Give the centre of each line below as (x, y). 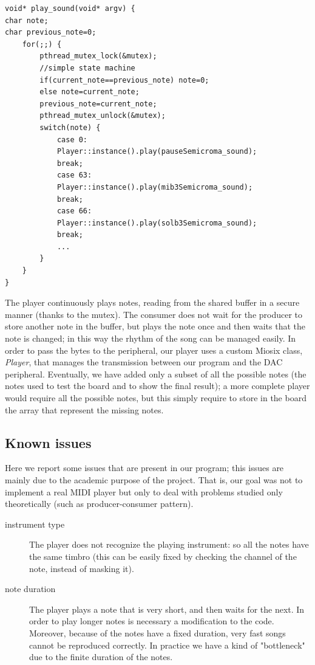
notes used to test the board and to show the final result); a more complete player (157, 386)
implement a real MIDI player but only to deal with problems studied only (144, 491)
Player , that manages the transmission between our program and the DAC (144, 362)
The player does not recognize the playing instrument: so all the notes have (169, 544)
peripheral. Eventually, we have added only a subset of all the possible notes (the (156, 374)
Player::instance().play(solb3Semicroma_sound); (157, 223)
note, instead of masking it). (82, 568)
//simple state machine (87, 68)
